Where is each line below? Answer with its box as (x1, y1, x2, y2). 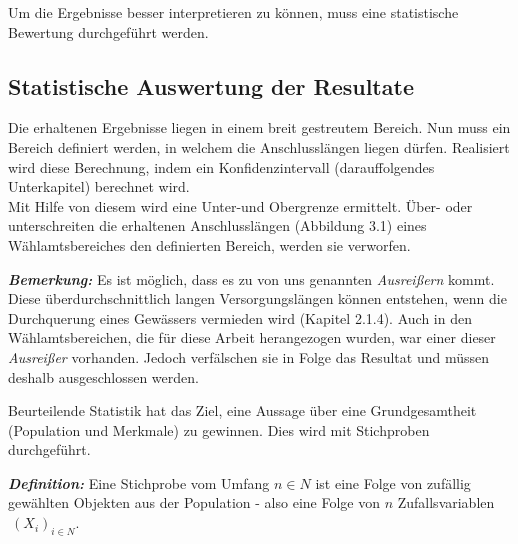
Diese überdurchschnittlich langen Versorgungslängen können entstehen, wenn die (8, 288, 507, 309)
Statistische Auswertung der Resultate (8, 70, 414, 101)
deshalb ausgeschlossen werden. (8, 366, 199, 387)
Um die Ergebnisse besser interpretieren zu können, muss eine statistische (8, 2, 459, 22)
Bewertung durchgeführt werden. (8, 21, 209, 42)
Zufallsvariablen (397, 492, 495, 513)
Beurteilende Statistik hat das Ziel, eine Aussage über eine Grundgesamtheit (8, 400, 477, 421)
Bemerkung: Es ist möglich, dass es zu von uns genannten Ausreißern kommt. (8, 268, 495, 289)
